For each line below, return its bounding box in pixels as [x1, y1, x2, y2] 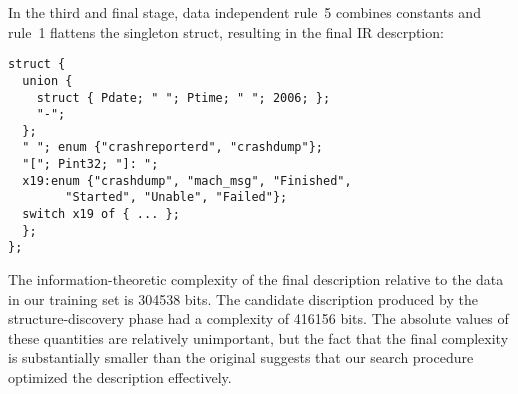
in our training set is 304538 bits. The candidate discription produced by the [8, 288, 478, 309]
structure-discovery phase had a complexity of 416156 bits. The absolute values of [8, 308, 509, 329]
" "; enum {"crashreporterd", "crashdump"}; [22, 140, 323, 155]
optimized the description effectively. [8, 367, 232, 388]
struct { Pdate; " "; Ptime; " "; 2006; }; [36, 90, 331, 105]
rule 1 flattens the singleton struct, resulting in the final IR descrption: [8, 21, 444, 42]
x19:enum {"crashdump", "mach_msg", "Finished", [22, 173, 352, 188]
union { [22, 73, 73, 88]
